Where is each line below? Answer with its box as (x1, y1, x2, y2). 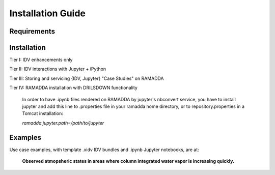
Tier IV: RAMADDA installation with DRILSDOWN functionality (9, 84, 137, 91)
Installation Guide (9, 8, 86, 19)
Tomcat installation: (22, 110, 63, 116)
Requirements (9, 27, 56, 36)
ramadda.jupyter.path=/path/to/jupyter (22, 120, 104, 126)
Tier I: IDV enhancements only (9, 56, 73, 63)
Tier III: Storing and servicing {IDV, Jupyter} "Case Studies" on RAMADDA (9, 75, 164, 81)
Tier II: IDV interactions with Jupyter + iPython (9, 66, 106, 72)
